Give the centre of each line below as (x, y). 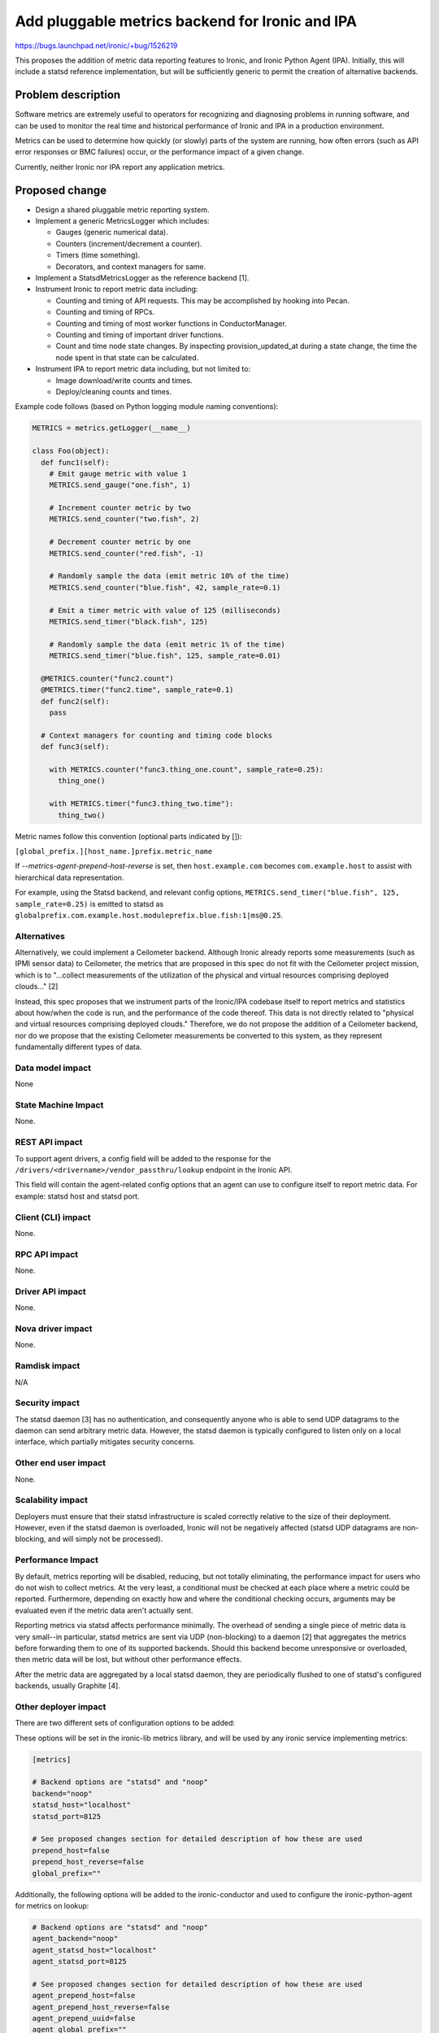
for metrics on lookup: (52, 1905)
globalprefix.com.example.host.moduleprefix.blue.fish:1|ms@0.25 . (149, 915)
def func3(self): (75, 747)
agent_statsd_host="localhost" (95, 1950)
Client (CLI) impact (53, 1217)
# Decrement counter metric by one (120, 542)
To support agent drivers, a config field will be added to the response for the (143, 1158)
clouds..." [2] (37, 986)
